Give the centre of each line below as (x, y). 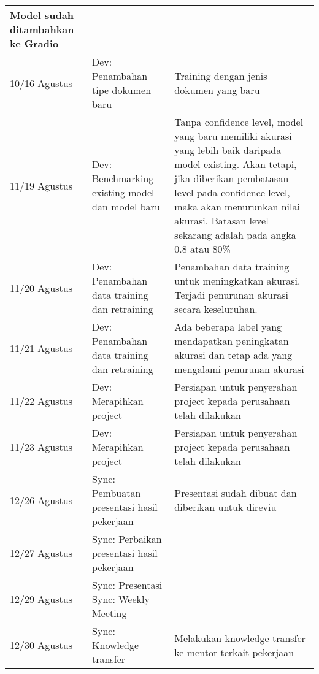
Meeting (110, 613)
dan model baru (126, 206)
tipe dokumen (122, 90)
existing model (123, 192)
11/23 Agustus (41, 447)
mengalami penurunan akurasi (239, 369)
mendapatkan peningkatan (232, 341)
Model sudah (42, 15)
